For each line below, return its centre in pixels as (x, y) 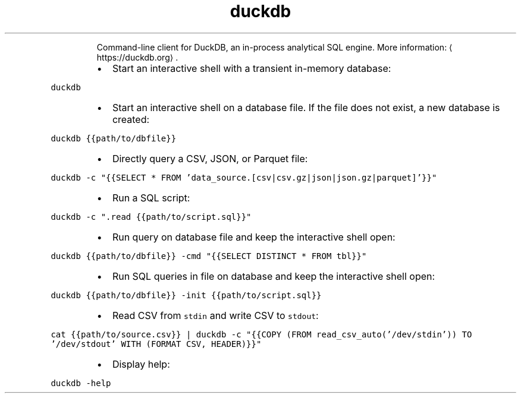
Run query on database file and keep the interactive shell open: (254, 237)
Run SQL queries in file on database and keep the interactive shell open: (274, 276)
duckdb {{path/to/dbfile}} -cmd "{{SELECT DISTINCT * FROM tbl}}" (209, 256)
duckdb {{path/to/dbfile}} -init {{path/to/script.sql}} (186, 295)
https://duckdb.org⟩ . (137, 57)
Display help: (141, 364)
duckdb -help (81, 383)
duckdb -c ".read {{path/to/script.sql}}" (151, 217)
